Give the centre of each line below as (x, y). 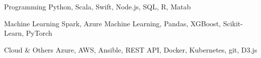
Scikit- (233, 23)
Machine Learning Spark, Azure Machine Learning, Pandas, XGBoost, (112, 23)
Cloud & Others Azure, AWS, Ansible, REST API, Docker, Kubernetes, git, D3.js (131, 49)
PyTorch (39, 33)
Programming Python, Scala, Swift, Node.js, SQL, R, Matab (98, 6)
